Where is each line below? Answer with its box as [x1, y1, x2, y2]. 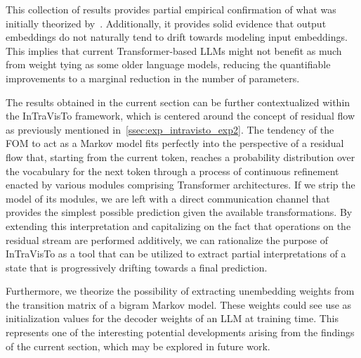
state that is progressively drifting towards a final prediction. [6, 260, 268, 274]
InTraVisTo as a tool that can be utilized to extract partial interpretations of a [6, 246, 346, 261]
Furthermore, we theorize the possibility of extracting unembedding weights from [6, 283, 355, 298]
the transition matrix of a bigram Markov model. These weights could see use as [6, 297, 352, 312]
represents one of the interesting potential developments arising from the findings [6, 325, 355, 340]
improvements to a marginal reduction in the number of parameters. [6, 70, 300, 85]
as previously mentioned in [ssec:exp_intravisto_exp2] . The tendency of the [6, 122, 334, 136]
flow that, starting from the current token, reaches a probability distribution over [6, 149, 355, 164]
